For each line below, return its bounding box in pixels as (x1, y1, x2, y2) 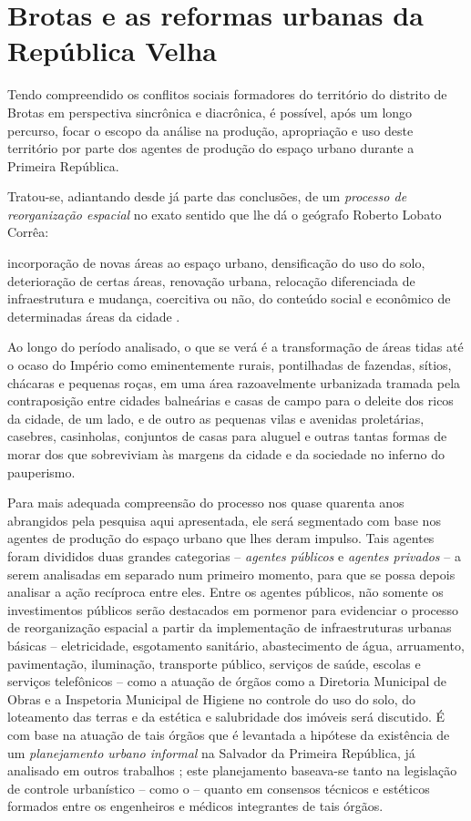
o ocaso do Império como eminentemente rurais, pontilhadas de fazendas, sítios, (7, 355, 452, 375)
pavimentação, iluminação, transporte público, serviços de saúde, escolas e (7, 653, 421, 672)
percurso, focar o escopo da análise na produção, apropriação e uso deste (7, 120, 414, 139)
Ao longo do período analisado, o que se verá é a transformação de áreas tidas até (7, 337, 464, 356)
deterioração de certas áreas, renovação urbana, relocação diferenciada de (7, 271, 415, 290)
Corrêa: (7, 222, 49, 241)
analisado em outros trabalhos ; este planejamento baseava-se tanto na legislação (7, 761, 457, 780)
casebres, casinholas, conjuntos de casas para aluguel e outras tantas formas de (7, 426, 447, 446)
